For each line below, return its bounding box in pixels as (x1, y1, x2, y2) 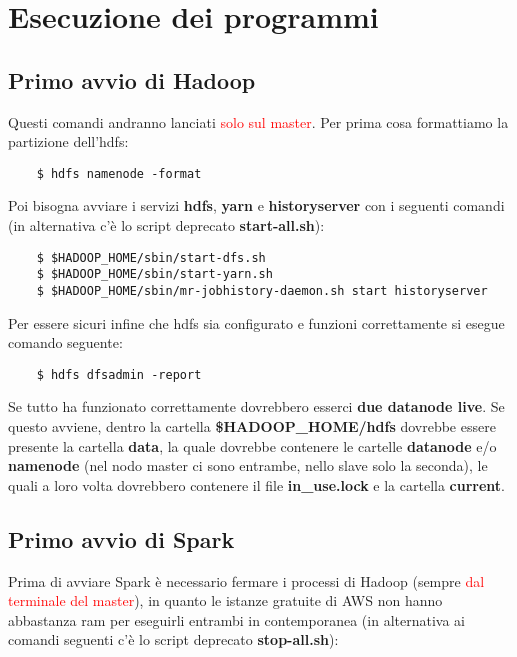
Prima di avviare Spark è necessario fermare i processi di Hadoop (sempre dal (8, 570, 485, 591)
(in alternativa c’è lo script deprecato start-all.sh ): (8, 215, 325, 236)
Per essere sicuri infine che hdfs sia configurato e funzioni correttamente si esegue (8, 312, 505, 333)
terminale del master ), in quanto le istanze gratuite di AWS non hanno (8, 590, 443, 611)
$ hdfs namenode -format (36, 166, 202, 181)
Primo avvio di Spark (8, 523, 235, 554)
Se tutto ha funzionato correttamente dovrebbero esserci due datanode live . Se (8, 396, 505, 417)
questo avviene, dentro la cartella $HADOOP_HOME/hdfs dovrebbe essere (8, 416, 496, 437)
